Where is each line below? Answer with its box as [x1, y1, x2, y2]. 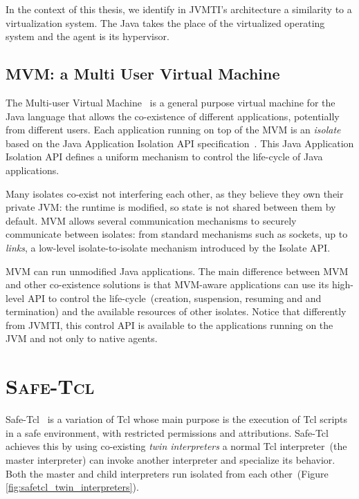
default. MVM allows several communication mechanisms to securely [6, 213, 297, 227]
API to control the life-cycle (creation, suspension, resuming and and [27, 290, 322, 305]
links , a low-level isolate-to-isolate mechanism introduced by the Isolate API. [6, 240, 331, 254]
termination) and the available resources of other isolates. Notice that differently [6, 304, 347, 319]
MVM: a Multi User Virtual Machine [6, 63, 280, 84]
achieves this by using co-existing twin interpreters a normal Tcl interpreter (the [6, 439, 347, 453]
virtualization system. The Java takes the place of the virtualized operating [6, 15, 325, 30]
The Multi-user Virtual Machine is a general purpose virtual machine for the [6, 95, 335, 109]
